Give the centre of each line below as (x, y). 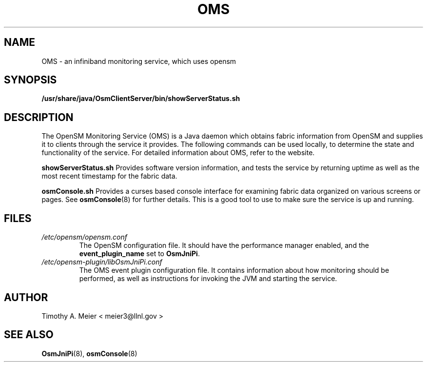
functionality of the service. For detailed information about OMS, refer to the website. (178, 153)
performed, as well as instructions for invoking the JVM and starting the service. (208, 279)
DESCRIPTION (39, 117)
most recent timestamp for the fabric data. (109, 176)
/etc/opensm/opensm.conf (84, 237)
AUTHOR (26, 297)
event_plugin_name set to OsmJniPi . (139, 254)
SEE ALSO (29, 335)
